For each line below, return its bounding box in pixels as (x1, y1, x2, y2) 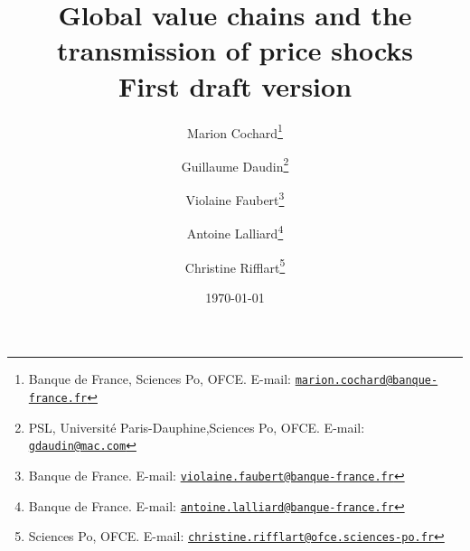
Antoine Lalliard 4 (186, 221, 284, 242)
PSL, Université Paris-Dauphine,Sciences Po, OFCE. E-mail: (28, 417, 365, 436)
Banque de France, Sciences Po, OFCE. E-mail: (28, 369, 292, 388)
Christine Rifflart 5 (184, 255, 286, 276)
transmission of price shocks (56, 32, 414, 69)
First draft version (117, 67, 352, 104)
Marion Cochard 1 (187, 120, 283, 142)
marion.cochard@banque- (295, 374, 438, 388)
